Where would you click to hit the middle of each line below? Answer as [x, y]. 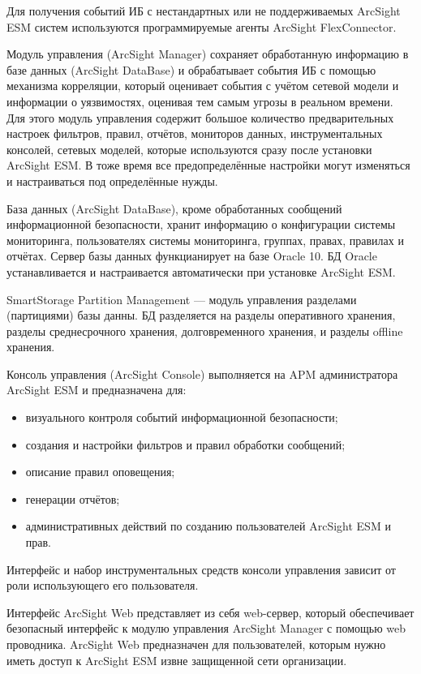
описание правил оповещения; [100, 472]
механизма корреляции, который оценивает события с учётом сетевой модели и [203, 86]
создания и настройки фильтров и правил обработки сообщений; [185, 444]
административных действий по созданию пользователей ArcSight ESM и [208, 526]
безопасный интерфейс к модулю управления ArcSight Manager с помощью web [206, 628]
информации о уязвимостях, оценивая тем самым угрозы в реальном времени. [200, 101]
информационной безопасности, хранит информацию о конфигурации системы [201, 224]
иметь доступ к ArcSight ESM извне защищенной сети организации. [177, 660]
